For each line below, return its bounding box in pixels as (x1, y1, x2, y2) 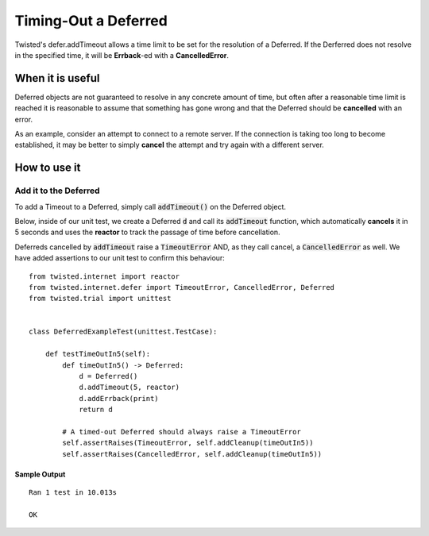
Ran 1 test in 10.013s (29, 488, 118, 497)
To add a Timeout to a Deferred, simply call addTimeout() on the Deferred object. (14, 202, 286, 211)
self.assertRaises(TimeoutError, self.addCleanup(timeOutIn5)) (62, 438, 314, 448)
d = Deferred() (79, 372, 138, 381)
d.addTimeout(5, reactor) (79, 383, 180, 392)
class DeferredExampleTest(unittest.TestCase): (29, 327, 218, 337)
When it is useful (14, 71, 100, 85)
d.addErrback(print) (79, 394, 159, 403)
